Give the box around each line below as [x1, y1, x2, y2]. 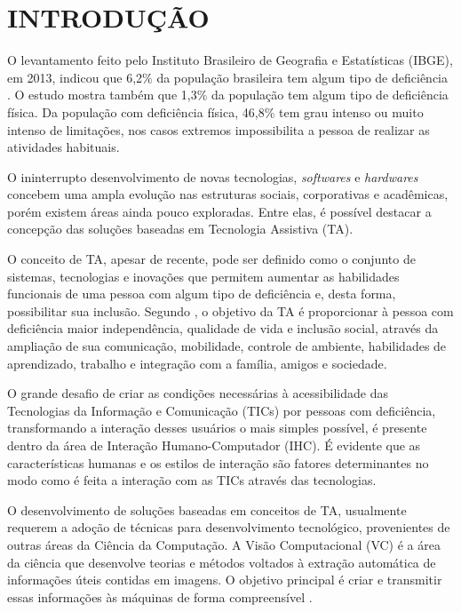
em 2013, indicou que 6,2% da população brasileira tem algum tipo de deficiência [7, 68, 448, 86]
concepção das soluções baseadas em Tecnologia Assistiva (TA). [7, 219, 354, 238]
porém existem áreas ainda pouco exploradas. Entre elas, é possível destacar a [7, 202, 432, 220]
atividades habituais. [7, 138, 120, 156]
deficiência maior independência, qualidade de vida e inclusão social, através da [7, 319, 439, 338]
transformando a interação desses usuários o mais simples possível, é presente [7, 418, 427, 437]
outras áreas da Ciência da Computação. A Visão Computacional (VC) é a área [7, 535, 441, 553]
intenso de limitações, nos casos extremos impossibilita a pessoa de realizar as [7, 120, 430, 139]
